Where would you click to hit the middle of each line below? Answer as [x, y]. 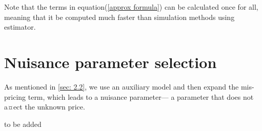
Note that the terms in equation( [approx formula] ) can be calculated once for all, [131, 7]
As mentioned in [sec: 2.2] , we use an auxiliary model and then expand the [122, 86]
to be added [23, 124]
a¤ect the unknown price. [45, 107]
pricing [15, 96]
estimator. [20, 27]
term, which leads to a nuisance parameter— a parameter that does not [141, 96]
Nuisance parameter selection [110, 62]
